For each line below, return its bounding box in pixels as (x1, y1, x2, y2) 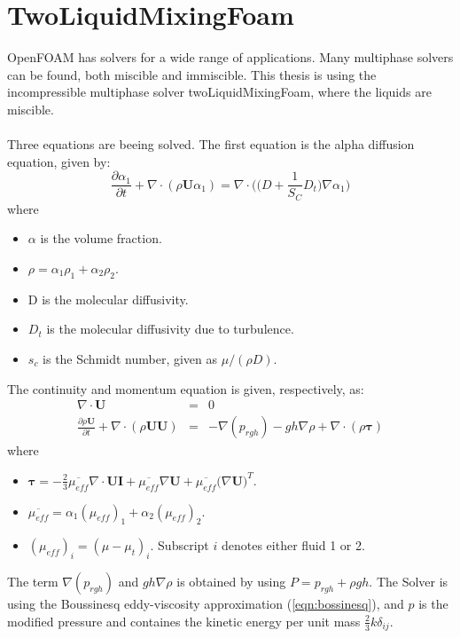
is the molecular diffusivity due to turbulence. (46, 319, 294, 338)
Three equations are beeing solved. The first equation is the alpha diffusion (7, 135, 415, 154)
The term (7, 572, 58, 591)
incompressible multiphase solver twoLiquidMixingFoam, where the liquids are (7, 83, 432, 101)
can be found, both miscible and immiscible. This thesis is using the (7, 65, 377, 83)
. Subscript (150, 536, 209, 555)
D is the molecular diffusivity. (27, 289, 189, 308)
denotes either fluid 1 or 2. (221, 536, 365, 555)
